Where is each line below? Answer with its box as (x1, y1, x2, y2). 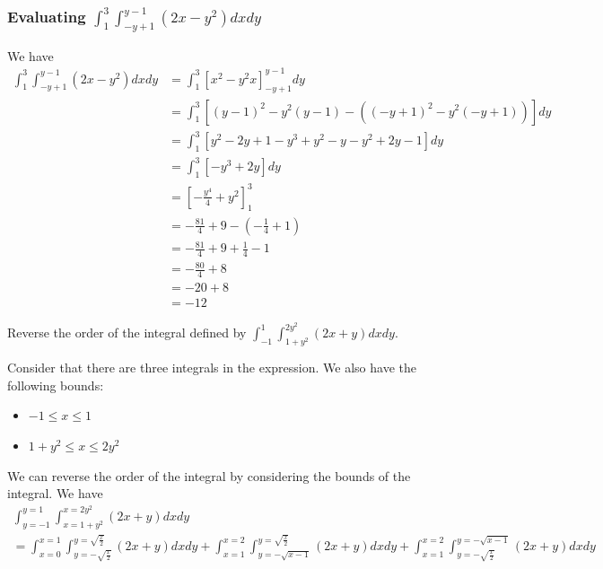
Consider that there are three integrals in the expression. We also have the (7, 358, 416, 377)
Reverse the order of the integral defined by (7, 323, 247, 342)
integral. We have (7, 484, 103, 503)
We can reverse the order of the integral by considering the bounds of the (7, 466, 411, 485)
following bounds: (7, 375, 104, 394)
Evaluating (7, 4, 86, 27)
